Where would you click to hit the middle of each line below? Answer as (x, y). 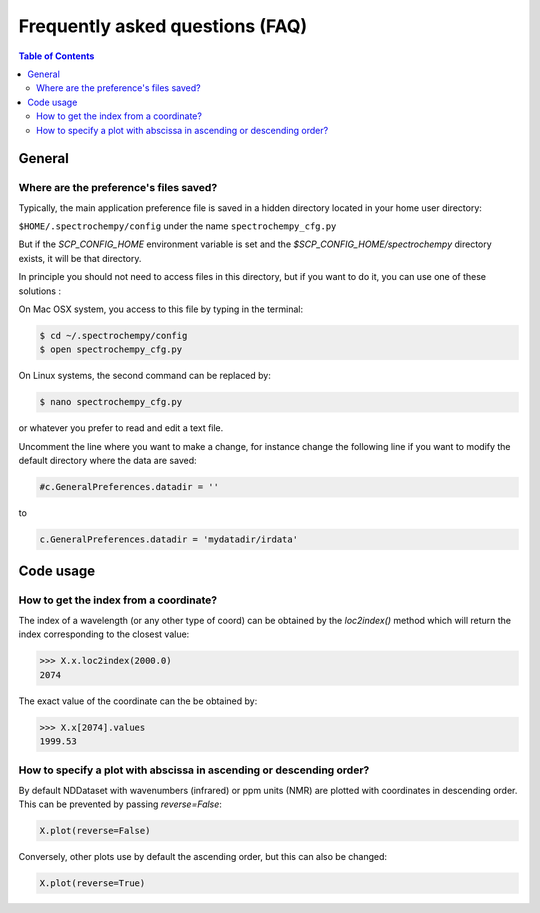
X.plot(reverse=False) (95, 831)
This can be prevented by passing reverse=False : (120, 804)
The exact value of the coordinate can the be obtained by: (138, 701)
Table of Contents (56, 56)
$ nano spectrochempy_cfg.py (111, 402)
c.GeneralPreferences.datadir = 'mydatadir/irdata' (169, 539)
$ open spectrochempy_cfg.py (111, 349)
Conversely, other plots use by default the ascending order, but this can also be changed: (203, 857)
